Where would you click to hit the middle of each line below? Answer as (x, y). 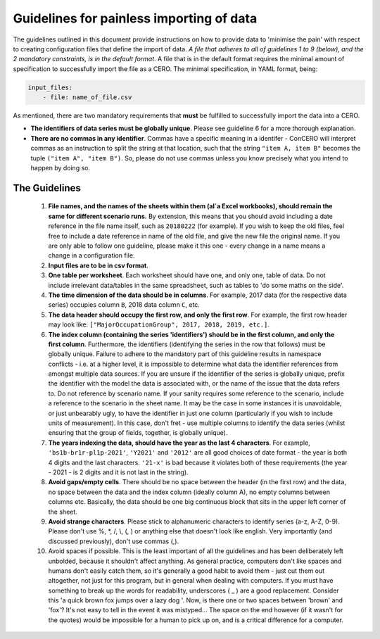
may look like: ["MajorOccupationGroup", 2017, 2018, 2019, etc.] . (159, 324)
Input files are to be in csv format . (99, 265)
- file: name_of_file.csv (87, 97)
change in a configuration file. (91, 255)
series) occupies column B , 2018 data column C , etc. (124, 305)
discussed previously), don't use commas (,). (114, 541)
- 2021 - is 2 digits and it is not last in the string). (119, 472)
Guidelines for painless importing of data (135, 18)
